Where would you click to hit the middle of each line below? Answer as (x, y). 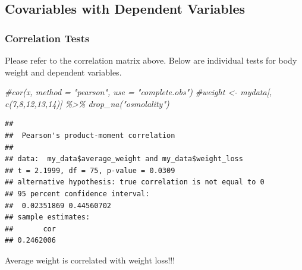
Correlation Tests (47, 38)
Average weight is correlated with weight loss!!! (90, 260)
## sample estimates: (48, 217)
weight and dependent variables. (63, 72)
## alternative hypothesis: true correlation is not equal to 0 (135, 182)
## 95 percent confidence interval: (77, 194)
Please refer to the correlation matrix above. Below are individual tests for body (151, 60)
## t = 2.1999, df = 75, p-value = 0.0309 (90, 170)
